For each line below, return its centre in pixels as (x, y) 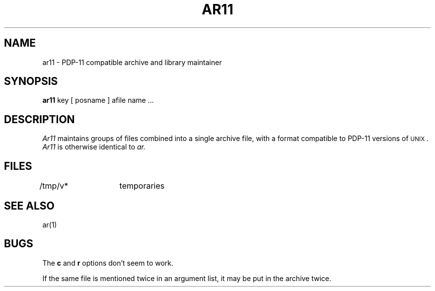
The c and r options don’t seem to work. (108, 263)
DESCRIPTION (39, 119)
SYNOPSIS (31, 81)
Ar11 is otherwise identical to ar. (94, 147)
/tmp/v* (54, 186)
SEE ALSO (29, 206)
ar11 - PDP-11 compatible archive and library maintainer (132, 62)
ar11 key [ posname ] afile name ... (98, 100)
